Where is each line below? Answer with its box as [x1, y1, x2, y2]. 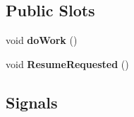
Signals [6, 91, 58, 113]
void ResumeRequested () [6, 56, 129, 71]
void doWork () [6, 33, 78, 48]
